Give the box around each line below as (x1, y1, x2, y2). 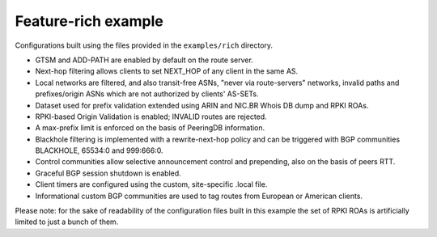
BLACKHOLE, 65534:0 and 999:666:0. (35, 146, 163, 155)
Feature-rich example (15, 12, 163, 30)
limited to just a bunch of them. (15, 217, 119, 226)
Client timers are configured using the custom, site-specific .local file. (35, 180, 268, 189)
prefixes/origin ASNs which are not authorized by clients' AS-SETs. (35, 89, 259, 99)
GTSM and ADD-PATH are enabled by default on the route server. (35, 55, 254, 65)
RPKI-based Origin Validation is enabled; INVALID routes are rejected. (35, 112, 267, 121)
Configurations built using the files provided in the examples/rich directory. (15, 40, 274, 50)
